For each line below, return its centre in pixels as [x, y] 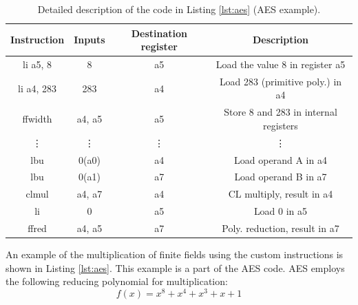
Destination [159, 33]
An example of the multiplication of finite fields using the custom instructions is [175, 254]
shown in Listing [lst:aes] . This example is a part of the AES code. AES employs [175, 267]
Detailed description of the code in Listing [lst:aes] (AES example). [179, 9]
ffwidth [37, 119]
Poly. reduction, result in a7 [281, 228]
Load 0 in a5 [281, 211]
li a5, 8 [38, 64]
